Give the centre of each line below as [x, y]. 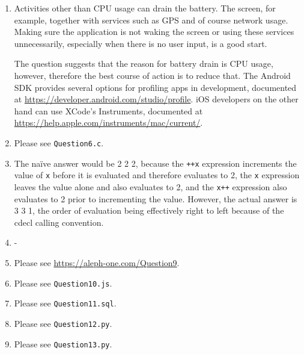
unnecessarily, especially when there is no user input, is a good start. [141, 43]
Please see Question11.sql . [65, 303]
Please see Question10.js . [63, 283]
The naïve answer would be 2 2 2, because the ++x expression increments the [155, 163]
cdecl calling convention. [59, 222]
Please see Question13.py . [63, 343]
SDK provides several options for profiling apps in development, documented [155, 87]
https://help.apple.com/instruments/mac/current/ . [108, 123]
